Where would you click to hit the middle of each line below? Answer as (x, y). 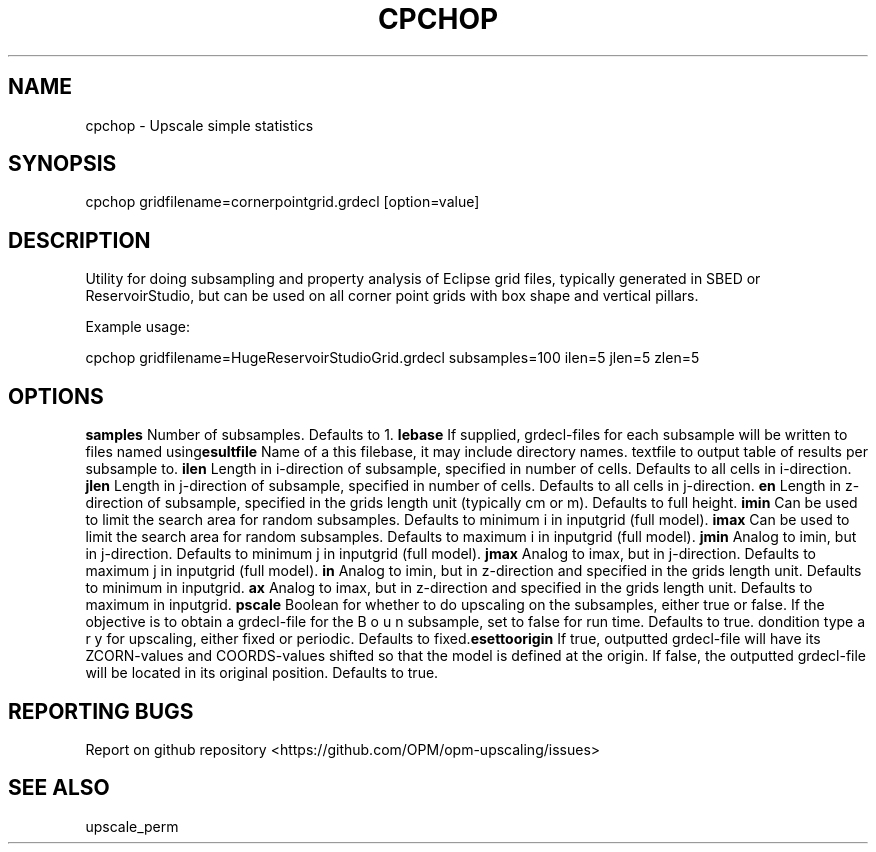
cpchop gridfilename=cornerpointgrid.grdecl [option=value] (282, 202)
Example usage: (137, 327)
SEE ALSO (59, 788)
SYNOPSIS (62, 164)
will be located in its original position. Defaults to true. (262, 673)
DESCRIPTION (79, 240)
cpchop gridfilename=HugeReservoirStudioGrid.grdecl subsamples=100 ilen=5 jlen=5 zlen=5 (392, 358)
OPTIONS (56, 396)
